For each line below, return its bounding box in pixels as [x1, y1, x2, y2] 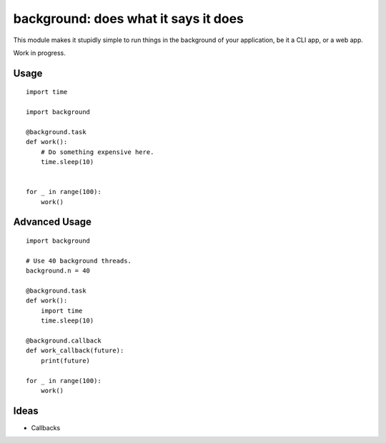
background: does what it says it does [13, 11, 244, 26]
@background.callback [26, 336, 102, 345]
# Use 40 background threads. [26, 257, 132, 265]
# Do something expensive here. [40, 148, 154, 156]
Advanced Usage [13, 216, 92, 228]
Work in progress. [13, 49, 66, 57]
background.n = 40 [26, 267, 91, 275]
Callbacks [31, 423, 61, 432]
